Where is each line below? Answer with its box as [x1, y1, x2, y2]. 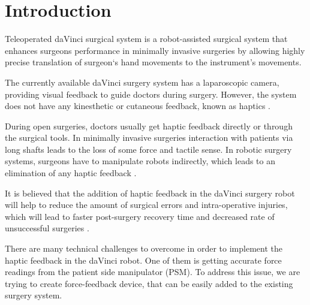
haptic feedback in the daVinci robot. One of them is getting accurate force [5, 253, 282, 266]
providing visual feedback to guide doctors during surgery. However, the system [5, 87, 297, 100]
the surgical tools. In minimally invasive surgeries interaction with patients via [5, 131, 293, 144]
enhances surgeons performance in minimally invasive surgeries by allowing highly [5, 44, 305, 56]
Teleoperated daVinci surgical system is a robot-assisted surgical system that [5, 32, 288, 45]
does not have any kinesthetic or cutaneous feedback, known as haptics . [5, 99, 270, 112]
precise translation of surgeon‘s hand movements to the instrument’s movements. [5, 56, 302, 68]
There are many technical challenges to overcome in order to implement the [5, 242, 282, 255]
